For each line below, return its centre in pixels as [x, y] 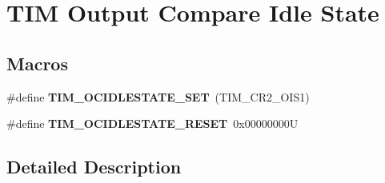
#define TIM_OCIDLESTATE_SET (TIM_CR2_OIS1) [158, 96]
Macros [37, 63]
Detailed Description [94, 167]
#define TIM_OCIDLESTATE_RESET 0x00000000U [152, 123]
